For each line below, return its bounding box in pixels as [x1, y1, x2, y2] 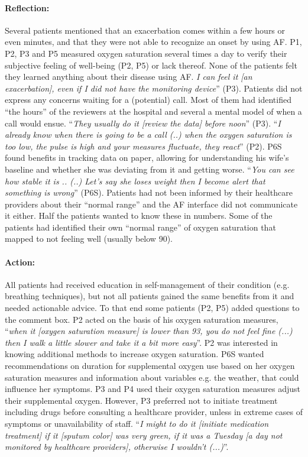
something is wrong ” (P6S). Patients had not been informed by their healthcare [5, 186, 293, 199]
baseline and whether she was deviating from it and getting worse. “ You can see [5, 163, 294, 175]
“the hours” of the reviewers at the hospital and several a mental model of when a [5, 105, 302, 117]
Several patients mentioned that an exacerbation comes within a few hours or [5, 24, 286, 36]
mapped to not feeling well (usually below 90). [5, 232, 173, 245]
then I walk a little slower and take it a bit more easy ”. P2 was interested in [5, 336, 278, 348]
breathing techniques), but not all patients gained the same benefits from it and [5, 290, 294, 302]
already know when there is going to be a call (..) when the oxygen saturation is [5, 128, 292, 141]
